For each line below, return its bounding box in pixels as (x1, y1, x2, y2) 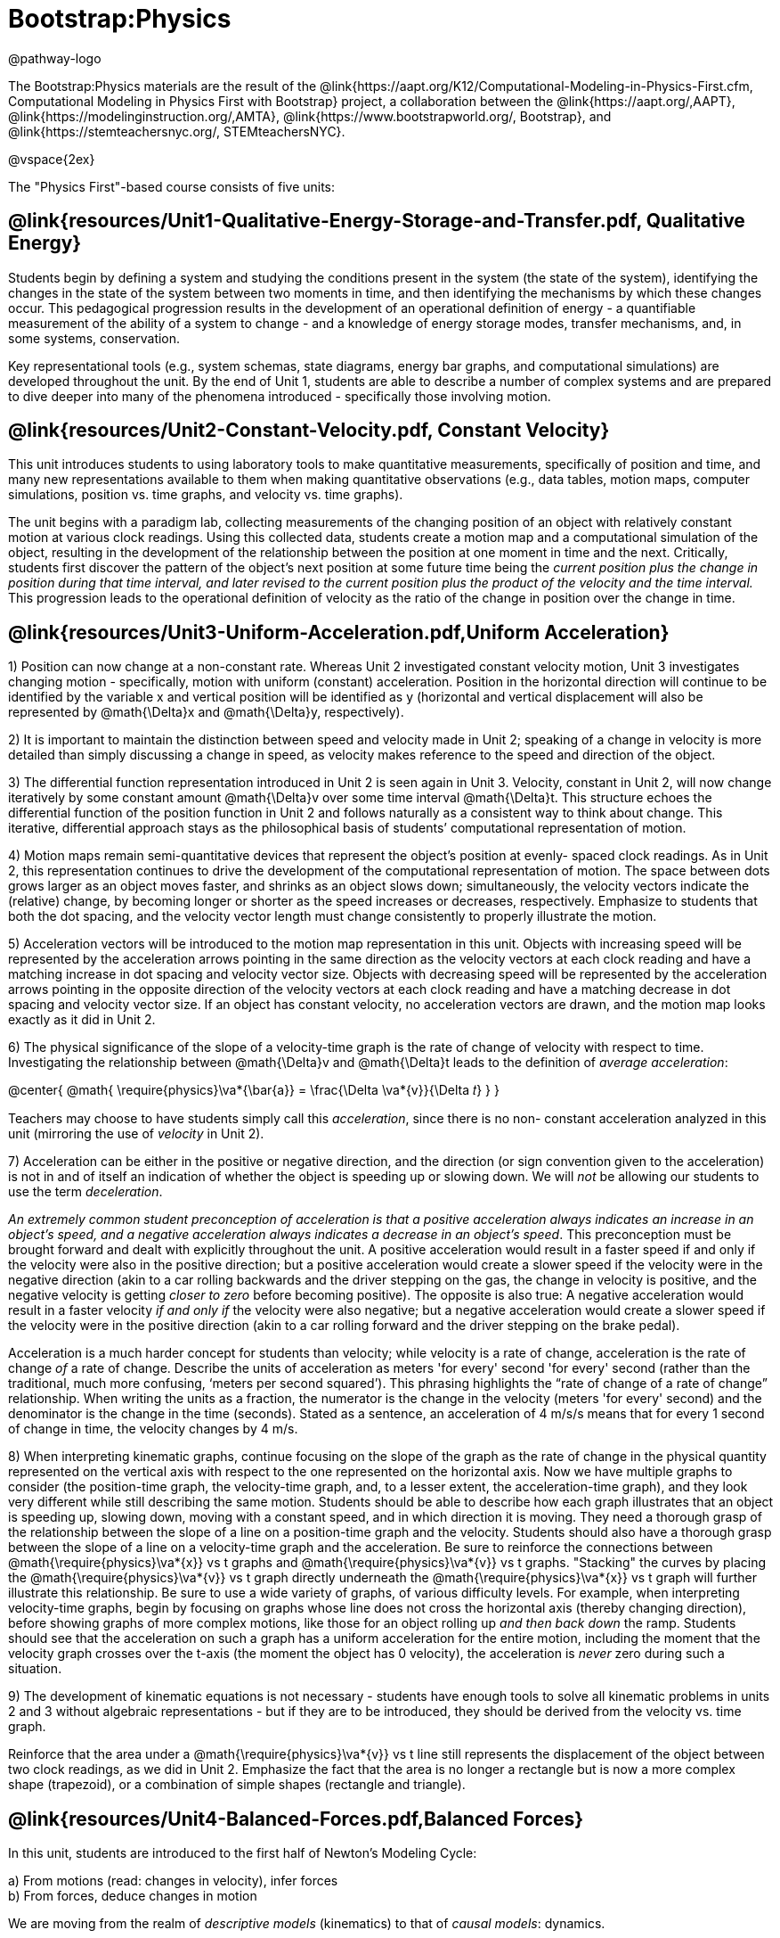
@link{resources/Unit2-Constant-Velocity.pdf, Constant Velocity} (8, 419, 610, 442)
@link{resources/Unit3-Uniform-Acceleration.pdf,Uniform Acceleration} (8, 620, 670, 644)
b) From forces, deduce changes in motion (8, 1888, 257, 1904)
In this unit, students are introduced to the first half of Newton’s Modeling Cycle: (8, 1845, 477, 1861)
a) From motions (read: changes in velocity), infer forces (8, 1873, 338, 1889)
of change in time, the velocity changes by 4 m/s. (8, 1421, 298, 1437)
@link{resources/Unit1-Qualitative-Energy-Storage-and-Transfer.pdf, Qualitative (8, 209, 745, 233)
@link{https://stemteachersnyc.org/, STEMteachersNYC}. (8, 123, 345, 139)
